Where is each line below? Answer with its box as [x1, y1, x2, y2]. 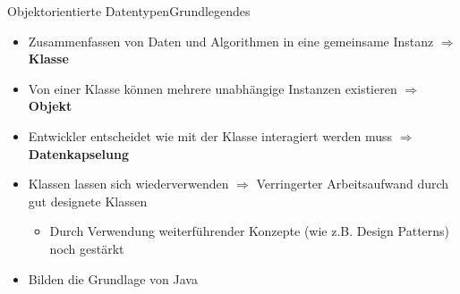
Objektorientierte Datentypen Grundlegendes [7, 2, 251, 20]
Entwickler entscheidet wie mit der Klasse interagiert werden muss [28, 126, 393, 145]
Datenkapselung [28, 144, 129, 163]
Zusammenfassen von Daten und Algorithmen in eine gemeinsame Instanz [28, 31, 434, 50]
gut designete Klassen [28, 191, 148, 210]
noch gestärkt [49, 239, 124, 257]
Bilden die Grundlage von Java [28, 269, 198, 288]
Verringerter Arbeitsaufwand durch [256, 174, 449, 193]
